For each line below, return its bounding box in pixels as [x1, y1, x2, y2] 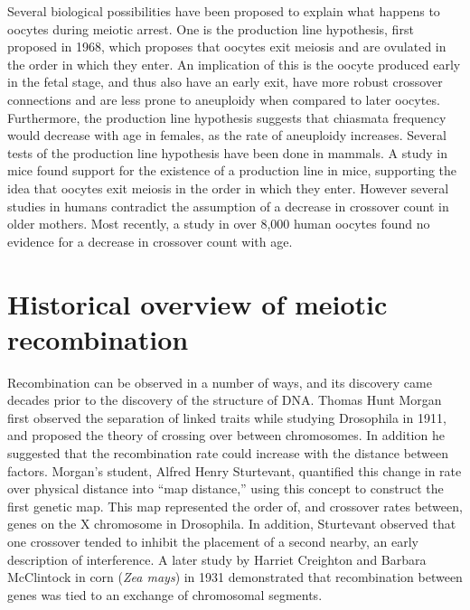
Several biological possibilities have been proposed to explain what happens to [7, 2, 440, 20]
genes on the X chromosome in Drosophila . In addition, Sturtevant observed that [7, 514, 456, 533]
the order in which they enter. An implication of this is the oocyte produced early [7, 54, 461, 73]
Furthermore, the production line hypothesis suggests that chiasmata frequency [7, 108, 446, 127]
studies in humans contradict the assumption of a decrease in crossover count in [7, 196, 449, 215]
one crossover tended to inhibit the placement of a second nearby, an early [7, 531, 418, 550]
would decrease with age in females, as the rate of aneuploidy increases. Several [7, 126, 446, 145]
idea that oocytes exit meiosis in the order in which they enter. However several [7, 178, 449, 197]
